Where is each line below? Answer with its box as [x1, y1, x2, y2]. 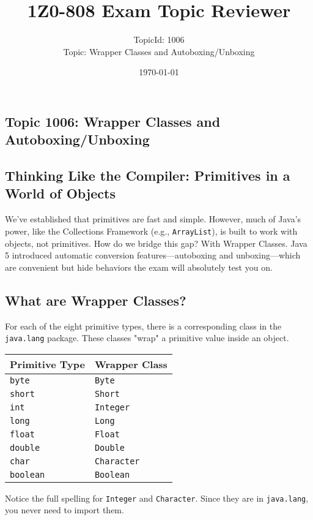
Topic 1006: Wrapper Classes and [5, 111, 221, 130]
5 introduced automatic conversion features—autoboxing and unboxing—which [5, 249, 301, 262]
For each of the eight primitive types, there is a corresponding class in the [5, 319, 282, 332]
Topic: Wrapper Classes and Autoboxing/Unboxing [63, 45, 255, 58]
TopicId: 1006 [133, 33, 185, 46]
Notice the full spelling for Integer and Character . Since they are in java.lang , [5, 491, 309, 504]
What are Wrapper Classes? [5, 290, 186, 309]
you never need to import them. [5, 503, 124, 516]
